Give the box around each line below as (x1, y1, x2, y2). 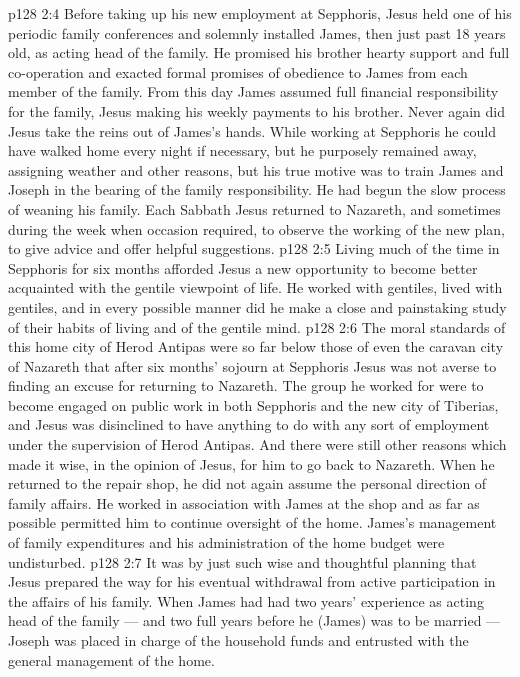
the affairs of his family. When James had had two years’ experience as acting (8, 590, 484, 611)
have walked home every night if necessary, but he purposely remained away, (8, 140, 477, 161)
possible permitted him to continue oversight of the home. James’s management (8, 512, 497, 533)
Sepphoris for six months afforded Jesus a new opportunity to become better (8, 257, 478, 278)
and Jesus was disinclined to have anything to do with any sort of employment (8, 414, 490, 435)
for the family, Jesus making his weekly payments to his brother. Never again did (8, 100, 505, 121)
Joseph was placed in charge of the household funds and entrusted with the (8, 630, 469, 650)
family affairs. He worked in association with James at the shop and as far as (8, 492, 480, 513)
